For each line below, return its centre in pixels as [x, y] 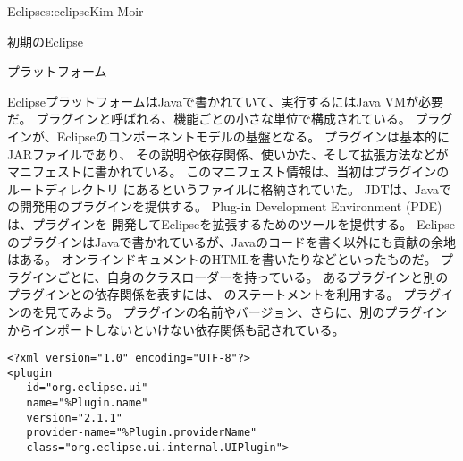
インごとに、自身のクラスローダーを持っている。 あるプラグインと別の [240, 276]
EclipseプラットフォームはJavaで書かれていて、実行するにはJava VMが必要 [225, 101]
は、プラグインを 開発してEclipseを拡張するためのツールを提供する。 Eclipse [231, 223]
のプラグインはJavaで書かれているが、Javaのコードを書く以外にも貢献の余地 [232, 241]
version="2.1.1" [74, 418]
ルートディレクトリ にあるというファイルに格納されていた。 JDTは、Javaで [230, 188]
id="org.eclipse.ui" [87, 388]
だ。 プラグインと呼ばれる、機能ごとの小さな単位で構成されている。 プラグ [230, 119]
